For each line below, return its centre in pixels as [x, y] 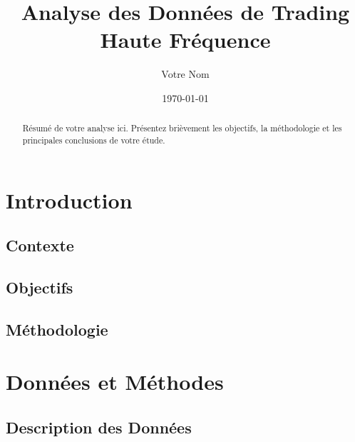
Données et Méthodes [115, 382]
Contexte [40, 245]
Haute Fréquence [185, 40]
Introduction [69, 200]
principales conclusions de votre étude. [94, 140]
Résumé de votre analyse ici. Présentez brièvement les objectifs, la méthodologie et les [182, 128]
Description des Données [99, 427]
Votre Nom [185, 74]
